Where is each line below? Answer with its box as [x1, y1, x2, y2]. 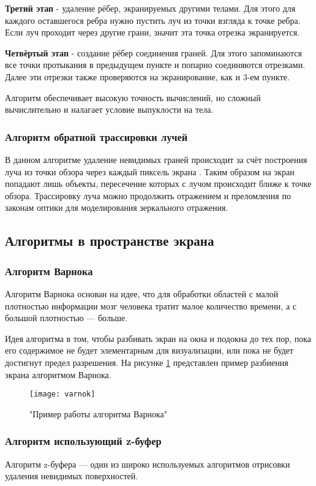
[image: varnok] [29, 390, 96, 399]
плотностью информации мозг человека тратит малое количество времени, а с [5, 299, 296, 312]
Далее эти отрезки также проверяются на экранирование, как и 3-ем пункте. [5, 70, 290, 83]
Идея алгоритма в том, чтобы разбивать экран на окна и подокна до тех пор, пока [5, 332, 312, 344]
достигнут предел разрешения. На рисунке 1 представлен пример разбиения [5, 355, 288, 368]
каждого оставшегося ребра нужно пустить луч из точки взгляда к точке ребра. [5, 13, 301, 26]
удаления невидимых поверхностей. [5, 469, 138, 482]
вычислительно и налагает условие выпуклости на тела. [5, 103, 214, 116]
